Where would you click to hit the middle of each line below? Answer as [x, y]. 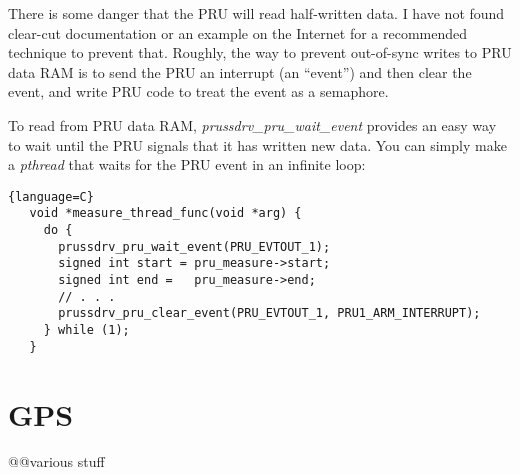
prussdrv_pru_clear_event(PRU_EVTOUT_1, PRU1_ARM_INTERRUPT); [269, 313]
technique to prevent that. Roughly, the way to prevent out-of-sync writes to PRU [260, 52]
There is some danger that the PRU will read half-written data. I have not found [256, 13]
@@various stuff [56, 461]
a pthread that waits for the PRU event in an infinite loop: [187, 164]
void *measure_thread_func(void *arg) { [165, 213]
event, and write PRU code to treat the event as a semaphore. [198, 91]
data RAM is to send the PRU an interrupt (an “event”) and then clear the [240, 71]
